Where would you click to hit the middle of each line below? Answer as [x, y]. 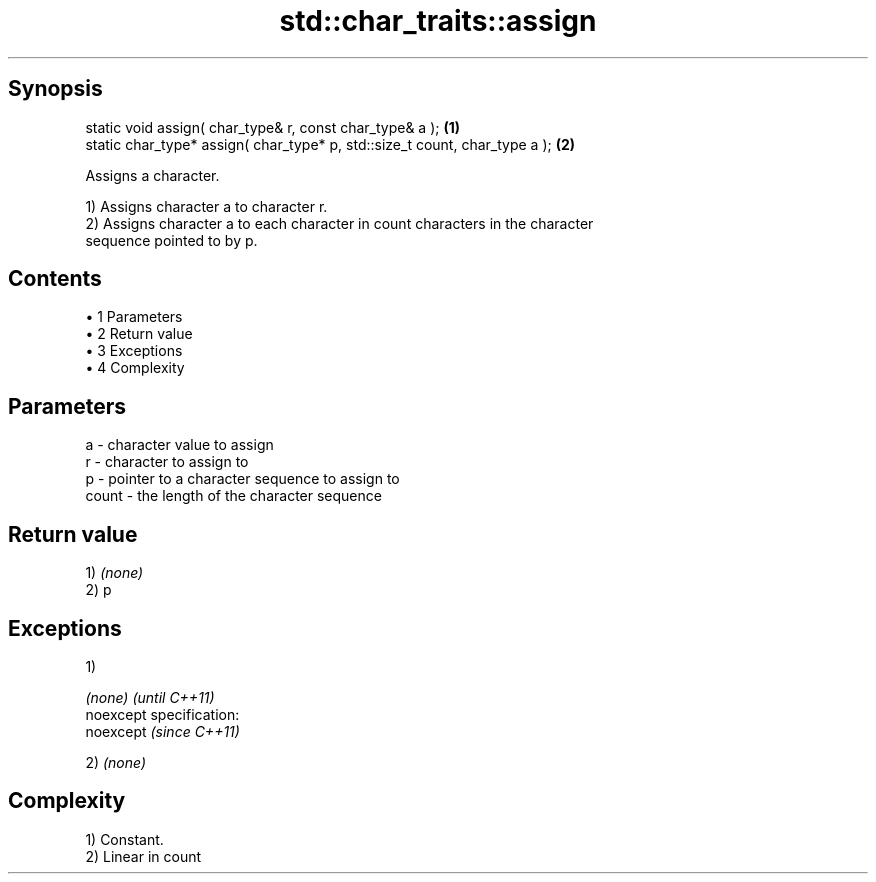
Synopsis [55, 89]
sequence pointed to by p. [171, 240]
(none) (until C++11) [150, 697]
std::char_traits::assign [438, 21]
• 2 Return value [139, 334]
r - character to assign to [167, 462]
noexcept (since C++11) [162, 731]
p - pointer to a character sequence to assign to [242, 479]
